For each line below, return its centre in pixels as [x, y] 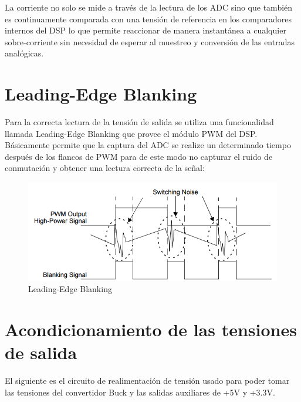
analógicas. [24, 53]
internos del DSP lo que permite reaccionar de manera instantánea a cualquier [146, 30]
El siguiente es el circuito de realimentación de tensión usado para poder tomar [147, 381]
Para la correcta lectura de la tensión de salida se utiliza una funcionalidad [139, 122]
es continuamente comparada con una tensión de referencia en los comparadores [148, 19]
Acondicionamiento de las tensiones [151, 329]
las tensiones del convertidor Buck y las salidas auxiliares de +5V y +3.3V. [140, 392]
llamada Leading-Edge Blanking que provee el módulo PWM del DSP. [131, 133]
